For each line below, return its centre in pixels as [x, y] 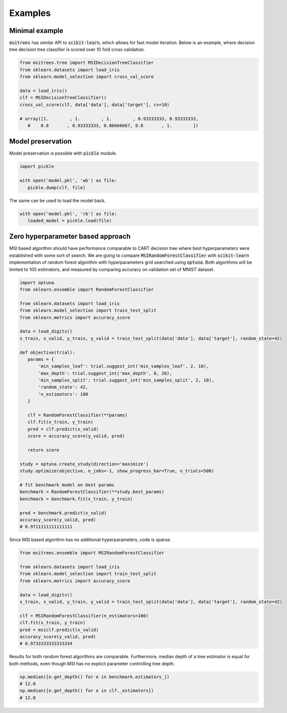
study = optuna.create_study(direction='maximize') [84, 464]
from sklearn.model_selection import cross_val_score [87, 77]
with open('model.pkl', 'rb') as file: [68, 214]
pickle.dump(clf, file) [57, 187]
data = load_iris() [43, 90]
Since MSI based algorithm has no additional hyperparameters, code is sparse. [90, 540]
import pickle [37, 167]
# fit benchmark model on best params [67, 485]
